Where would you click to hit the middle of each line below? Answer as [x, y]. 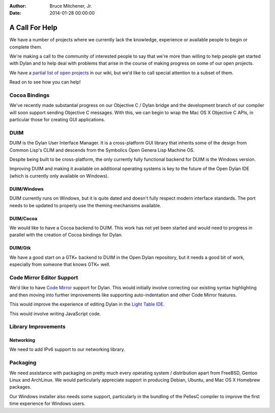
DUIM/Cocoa [23, 218]
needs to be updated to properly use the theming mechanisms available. [85, 205]
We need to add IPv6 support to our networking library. [67, 349]
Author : [18, 6]
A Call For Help [33, 28]
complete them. [26, 47]
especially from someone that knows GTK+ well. [60, 264]
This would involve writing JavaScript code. [55, 314]
